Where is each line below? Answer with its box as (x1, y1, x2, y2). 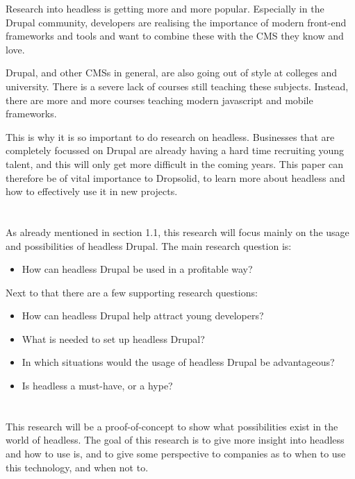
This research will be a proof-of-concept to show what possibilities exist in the (6, 419, 338, 433)
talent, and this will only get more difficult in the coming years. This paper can (6, 156, 344, 171)
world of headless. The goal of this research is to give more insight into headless (6, 432, 345, 447)
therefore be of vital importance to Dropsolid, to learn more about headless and (6, 170, 345, 185)
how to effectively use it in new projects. (6, 184, 178, 199)
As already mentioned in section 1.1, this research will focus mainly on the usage (6, 224, 349, 239)
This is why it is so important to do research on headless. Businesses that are (6, 129, 335, 144)
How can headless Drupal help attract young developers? (22, 308, 264, 323)
